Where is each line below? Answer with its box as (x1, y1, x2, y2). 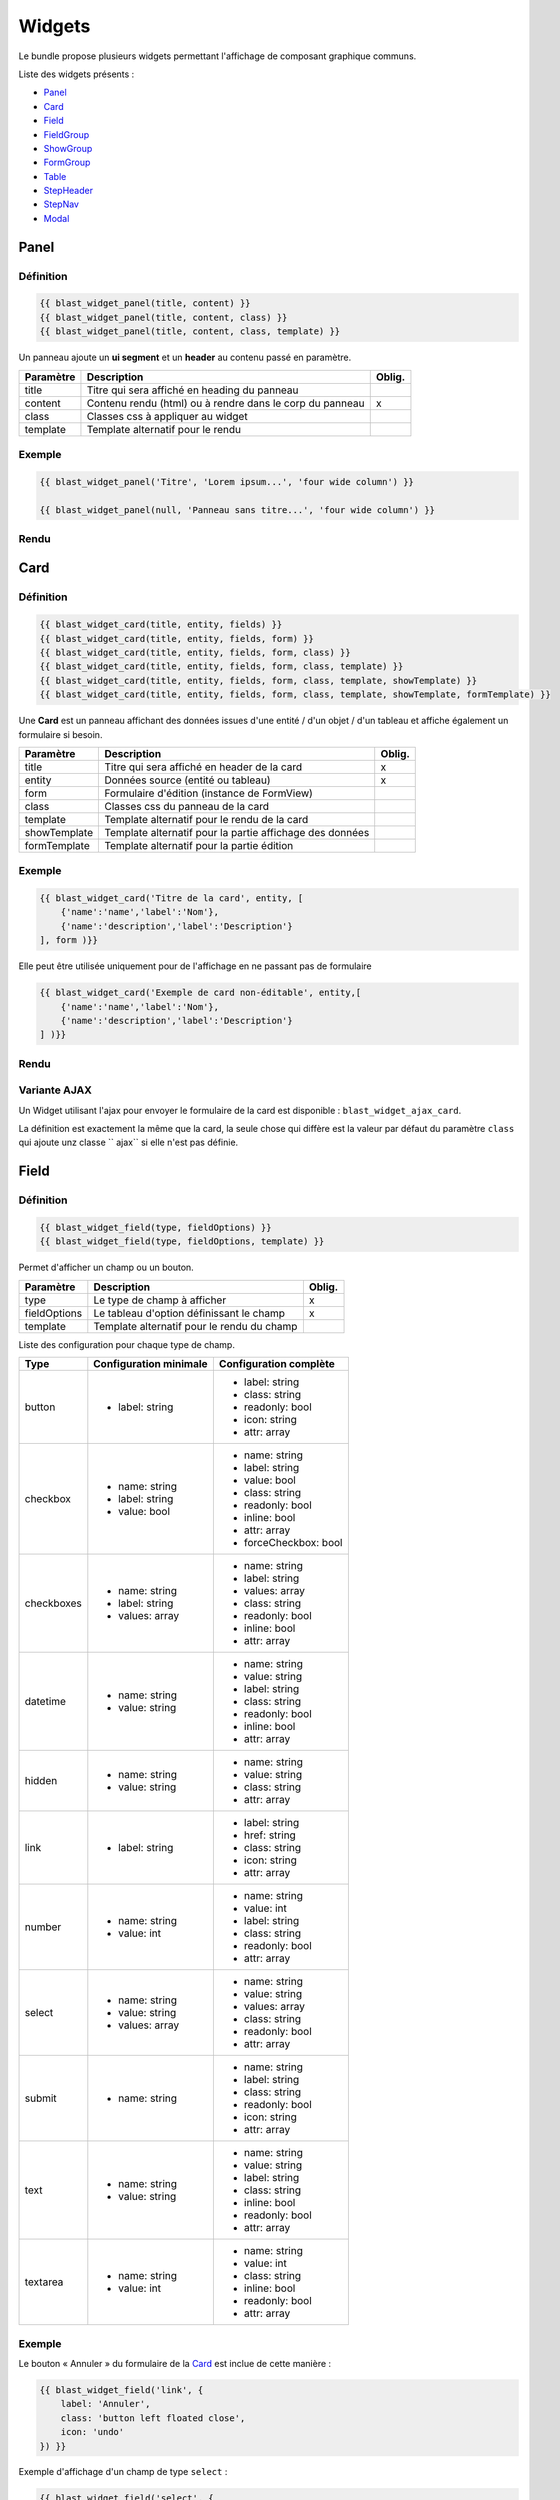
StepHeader (43, 185, 94, 197)
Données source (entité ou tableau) (104, 773, 271, 787)
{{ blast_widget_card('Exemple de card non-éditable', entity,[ (39, 987, 362, 999)
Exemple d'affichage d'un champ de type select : (18, 2466, 228, 2478)
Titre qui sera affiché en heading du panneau (86, 383, 299, 397)
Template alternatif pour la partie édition (104, 838, 294, 852)
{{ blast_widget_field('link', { (39, 2384, 204, 2395)
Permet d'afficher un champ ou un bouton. (18, 1261, 194, 1274)
